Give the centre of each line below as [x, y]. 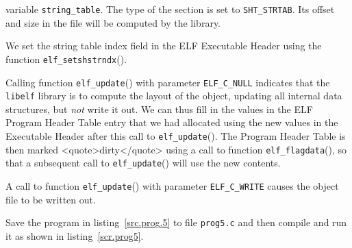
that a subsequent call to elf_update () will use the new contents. [143, 163]
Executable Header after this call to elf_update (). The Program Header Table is [176, 136]
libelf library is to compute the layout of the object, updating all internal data [174, 96]
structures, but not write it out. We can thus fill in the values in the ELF [159, 109]
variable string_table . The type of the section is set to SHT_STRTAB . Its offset [170, 9]
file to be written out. [51, 199]
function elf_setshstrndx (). [66, 59]
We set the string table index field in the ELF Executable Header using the [164, 46]
